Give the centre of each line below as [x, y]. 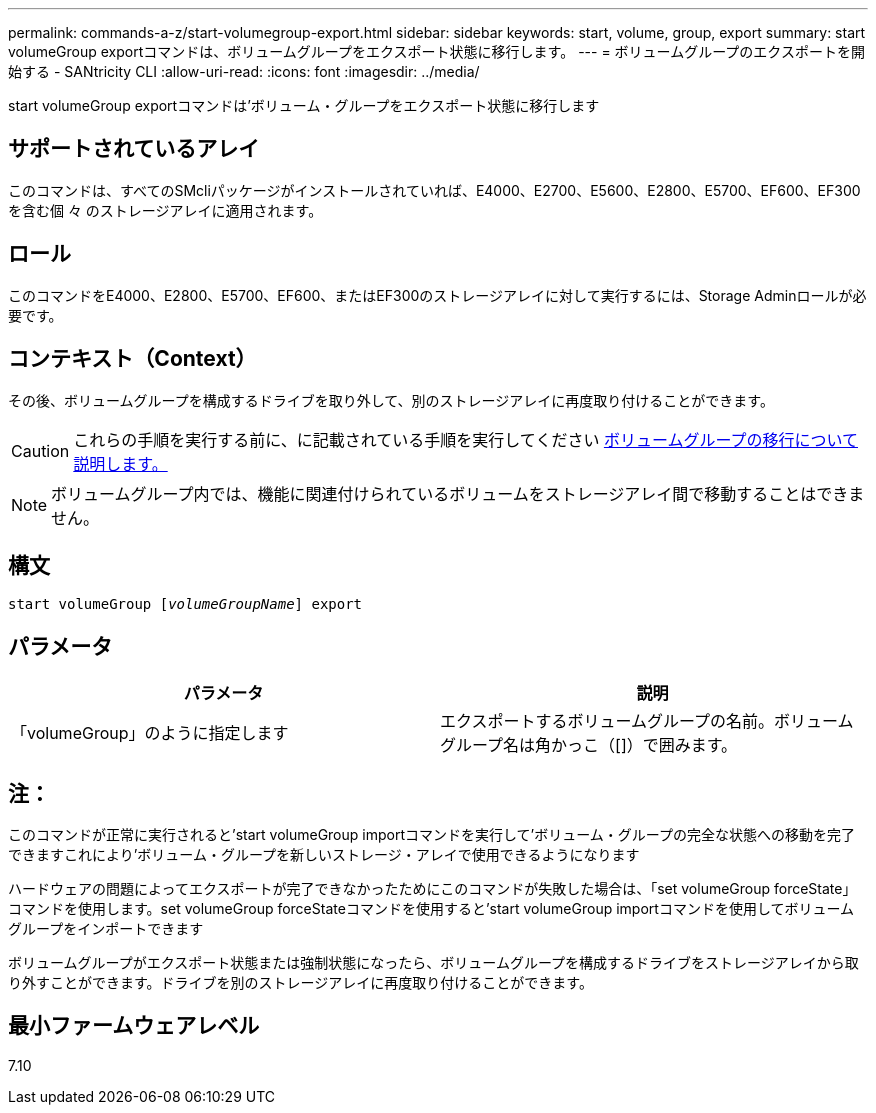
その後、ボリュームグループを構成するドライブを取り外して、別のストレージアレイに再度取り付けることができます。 [391, 400]
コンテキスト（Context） [132, 359]
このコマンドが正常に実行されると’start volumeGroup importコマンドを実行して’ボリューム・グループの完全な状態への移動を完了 [431, 835]
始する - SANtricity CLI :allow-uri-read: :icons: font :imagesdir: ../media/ [244, 71]
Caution [40, 450]
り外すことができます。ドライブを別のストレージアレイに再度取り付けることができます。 [300, 983]
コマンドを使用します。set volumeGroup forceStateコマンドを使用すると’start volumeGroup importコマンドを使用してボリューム [431, 909]
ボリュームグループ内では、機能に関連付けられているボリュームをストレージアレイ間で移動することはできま [458, 493]
